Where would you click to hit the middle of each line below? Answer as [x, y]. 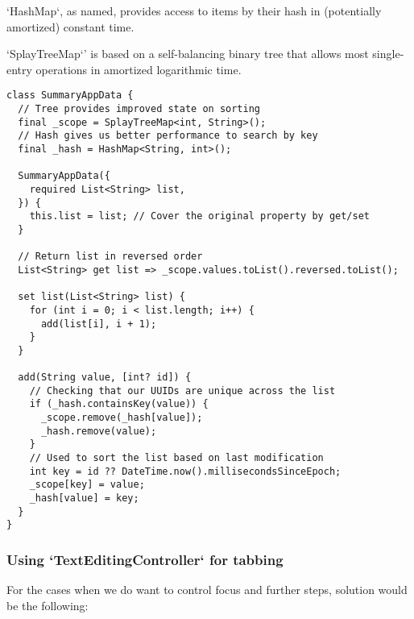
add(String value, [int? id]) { [105, 378]
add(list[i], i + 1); [99, 324]
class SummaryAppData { [70, 96]
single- [388, 54]
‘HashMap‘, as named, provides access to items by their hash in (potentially [194, 10]
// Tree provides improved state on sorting [139, 109]
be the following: [48, 605]
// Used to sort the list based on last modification [176, 458]
